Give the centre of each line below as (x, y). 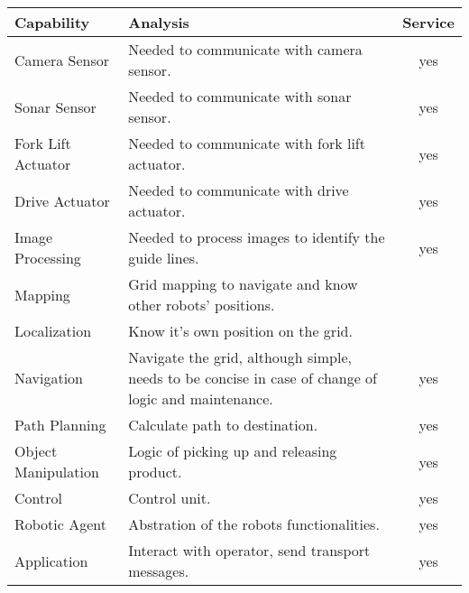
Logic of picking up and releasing (233, 451)
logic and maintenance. (201, 398)
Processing (48, 258)
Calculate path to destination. (223, 425)
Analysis (159, 22)
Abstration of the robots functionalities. (254, 524)
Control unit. (170, 498)
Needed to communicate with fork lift (247, 143)
